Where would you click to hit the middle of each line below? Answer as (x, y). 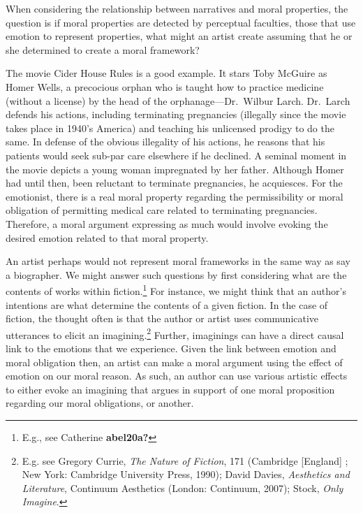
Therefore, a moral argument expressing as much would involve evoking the (167, 223)
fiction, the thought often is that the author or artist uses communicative (162, 318)
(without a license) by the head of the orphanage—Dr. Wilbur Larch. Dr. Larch (178, 100)
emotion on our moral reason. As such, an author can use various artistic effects (177, 376)
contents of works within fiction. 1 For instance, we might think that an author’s (176, 290)
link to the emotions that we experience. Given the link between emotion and (171, 348)
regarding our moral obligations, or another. (100, 403)
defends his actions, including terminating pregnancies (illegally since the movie (176, 114)
